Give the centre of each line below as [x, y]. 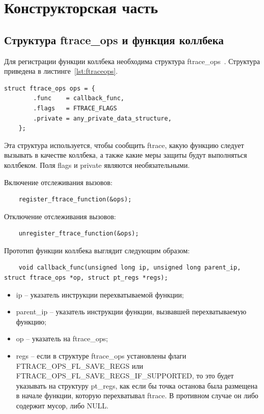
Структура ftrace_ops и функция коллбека [114, 39]
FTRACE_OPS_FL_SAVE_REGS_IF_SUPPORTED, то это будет [125, 376]
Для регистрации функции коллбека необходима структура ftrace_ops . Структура [132, 61]
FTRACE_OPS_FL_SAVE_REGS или [80, 365]
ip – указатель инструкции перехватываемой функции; [100, 294]
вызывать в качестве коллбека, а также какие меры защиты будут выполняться [126, 155]
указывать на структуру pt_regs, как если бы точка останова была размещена [137, 385]
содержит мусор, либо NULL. [62, 406]
